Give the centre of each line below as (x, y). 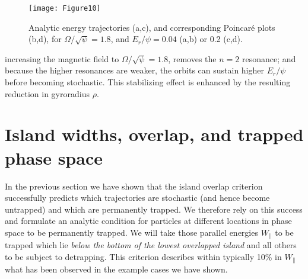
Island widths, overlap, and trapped (154, 134)
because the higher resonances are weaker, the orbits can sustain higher (134, 70)
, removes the (192, 58)
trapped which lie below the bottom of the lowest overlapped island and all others (151, 245)
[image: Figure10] (65, 8)
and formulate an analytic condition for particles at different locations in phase (148, 221)
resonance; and (269, 58)
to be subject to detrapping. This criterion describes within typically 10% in (143, 256)
